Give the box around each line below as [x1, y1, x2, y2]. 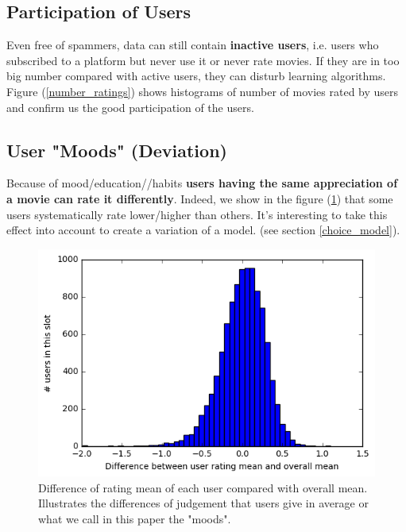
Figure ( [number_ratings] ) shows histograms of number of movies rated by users [6, 83, 399, 99]
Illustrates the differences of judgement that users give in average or [38, 495, 369, 511]
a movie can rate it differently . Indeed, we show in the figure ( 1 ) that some [6, 190, 393, 206]
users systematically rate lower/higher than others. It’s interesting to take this [6, 206, 388, 222]
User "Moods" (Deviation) [6, 137, 227, 162]
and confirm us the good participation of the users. [6, 98, 254, 115]
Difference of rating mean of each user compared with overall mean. [38, 479, 368, 495]
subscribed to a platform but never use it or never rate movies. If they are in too [6, 52, 400, 68]
